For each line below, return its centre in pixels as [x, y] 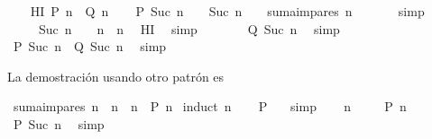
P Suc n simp [59, 123]
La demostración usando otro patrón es [116, 76]
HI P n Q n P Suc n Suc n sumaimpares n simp [227, 11]
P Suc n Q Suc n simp [90, 46]
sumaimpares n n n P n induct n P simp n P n [210, 106]
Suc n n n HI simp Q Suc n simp [189, 28]
